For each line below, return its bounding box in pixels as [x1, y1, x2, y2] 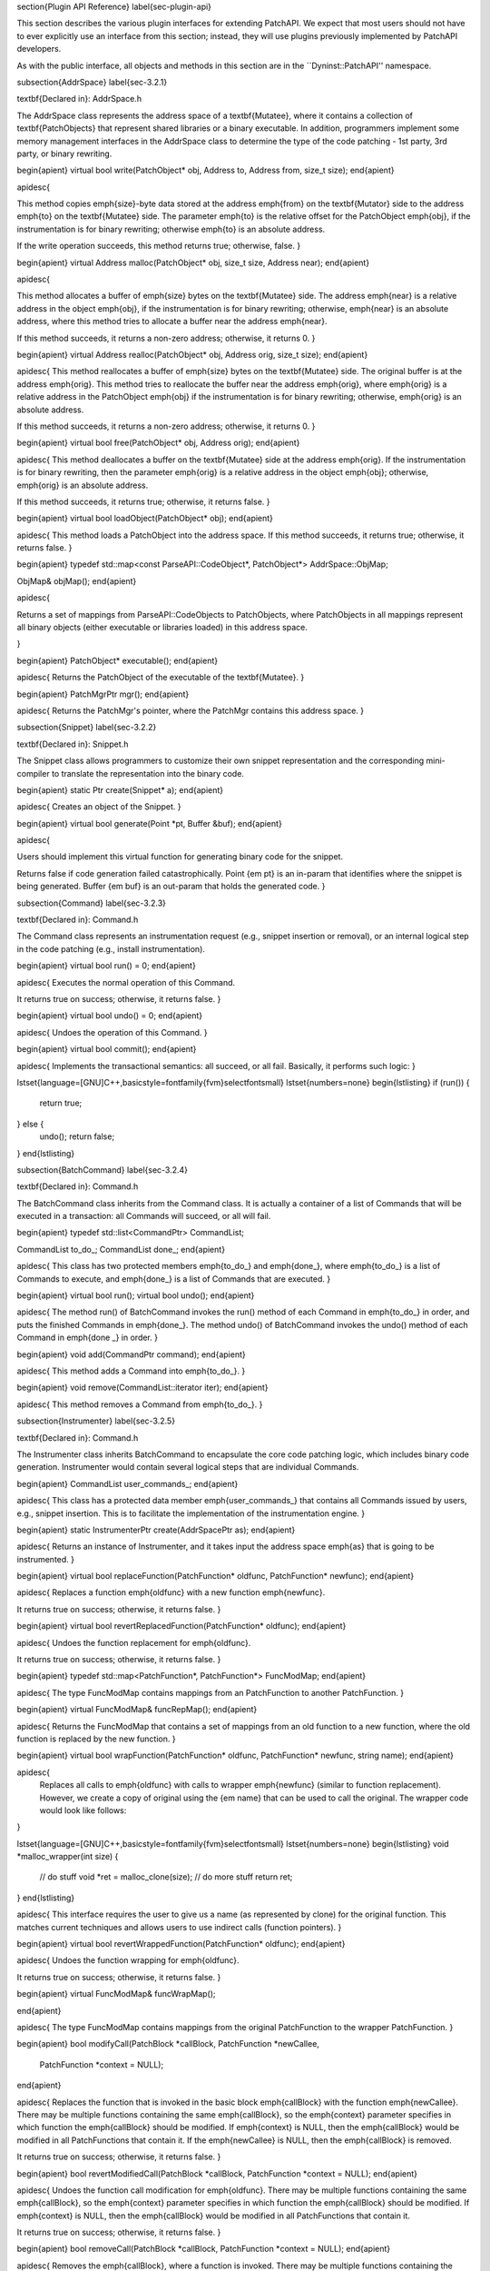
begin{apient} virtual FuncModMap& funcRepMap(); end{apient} [16, 1704, 258, 1715]
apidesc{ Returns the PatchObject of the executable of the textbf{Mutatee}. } [16, 672, 305, 683]
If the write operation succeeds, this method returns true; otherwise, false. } [16, 241, 301, 252]
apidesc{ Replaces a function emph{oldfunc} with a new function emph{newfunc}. [16, 1587, 326, 1598]
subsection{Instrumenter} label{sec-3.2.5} [16, 1415, 176, 1426]
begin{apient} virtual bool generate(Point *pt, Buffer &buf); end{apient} [16, 818, 283, 828]
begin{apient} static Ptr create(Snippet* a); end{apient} [16, 784, 224, 795]
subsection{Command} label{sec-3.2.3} [16, 897, 167, 908]
